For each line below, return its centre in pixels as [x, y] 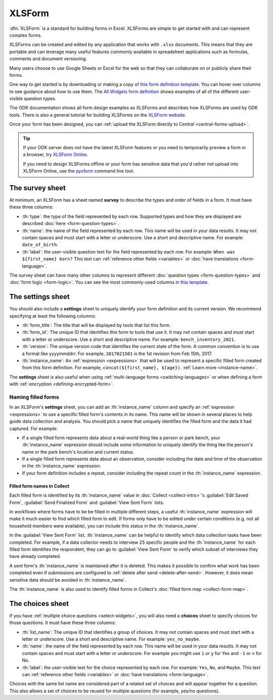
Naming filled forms [34, 397]
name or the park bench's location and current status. [78, 452]
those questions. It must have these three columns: [63, 623]
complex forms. [26, 35]
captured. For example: [34, 428]
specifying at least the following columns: [53, 316]
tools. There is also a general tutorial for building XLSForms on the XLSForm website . [98, 115]
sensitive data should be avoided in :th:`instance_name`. [68, 580]
